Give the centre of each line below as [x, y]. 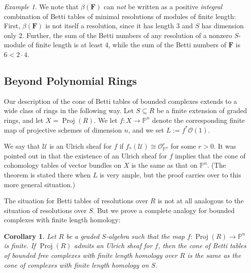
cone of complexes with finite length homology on [76, 264]
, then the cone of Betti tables [202, 245]
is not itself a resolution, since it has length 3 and [119, 26]
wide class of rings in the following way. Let [69, 110]
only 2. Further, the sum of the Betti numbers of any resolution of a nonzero [118, 35]
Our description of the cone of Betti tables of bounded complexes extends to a [121, 101]
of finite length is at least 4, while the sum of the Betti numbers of [127, 45]
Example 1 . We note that [41, 6]
